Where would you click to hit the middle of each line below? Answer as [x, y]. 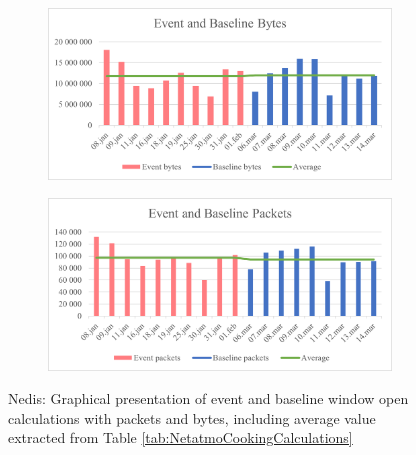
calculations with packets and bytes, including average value [192, 417]
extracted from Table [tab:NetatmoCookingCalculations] [180, 437]
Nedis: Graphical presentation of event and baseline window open [208, 398]
